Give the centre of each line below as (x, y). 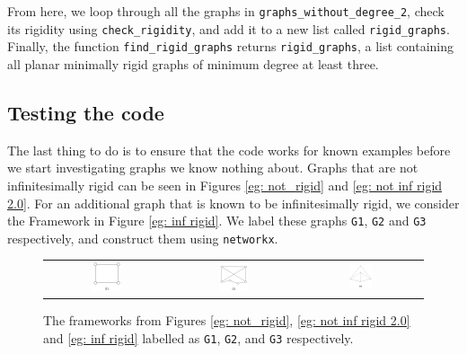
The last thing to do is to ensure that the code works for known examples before (229, 150)
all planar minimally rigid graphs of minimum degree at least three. (193, 63)
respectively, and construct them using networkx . (143, 238)
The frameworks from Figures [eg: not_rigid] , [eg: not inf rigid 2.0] (227, 320)
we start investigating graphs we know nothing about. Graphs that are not (213, 168)
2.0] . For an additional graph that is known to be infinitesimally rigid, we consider (233, 203)
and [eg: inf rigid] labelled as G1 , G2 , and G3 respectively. (198, 337)
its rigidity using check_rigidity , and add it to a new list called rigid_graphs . (229, 28)
